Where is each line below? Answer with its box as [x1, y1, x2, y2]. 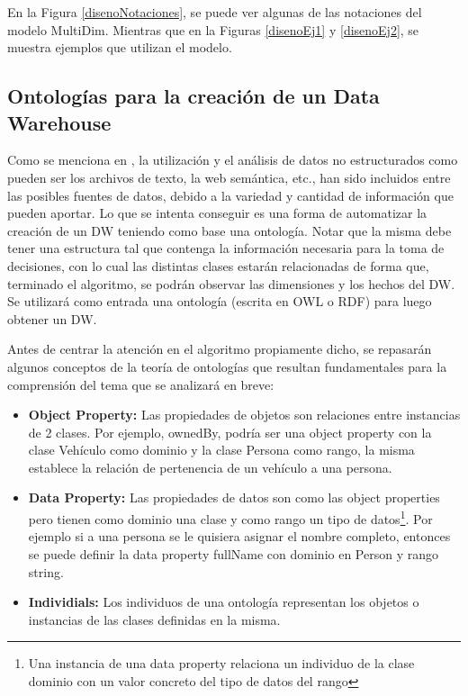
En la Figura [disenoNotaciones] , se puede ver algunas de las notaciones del [7, 3, 422, 21]
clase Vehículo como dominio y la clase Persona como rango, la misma [28, 440, 415, 459]
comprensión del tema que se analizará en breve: [7, 375, 274, 393]
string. [28, 562, 64, 581]
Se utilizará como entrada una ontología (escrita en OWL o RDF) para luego [7, 292, 432, 311]
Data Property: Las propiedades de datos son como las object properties [28, 488, 440, 507]
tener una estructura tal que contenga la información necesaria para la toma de [7, 239, 445, 258]
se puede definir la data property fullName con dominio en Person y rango [28, 544, 438, 563]
